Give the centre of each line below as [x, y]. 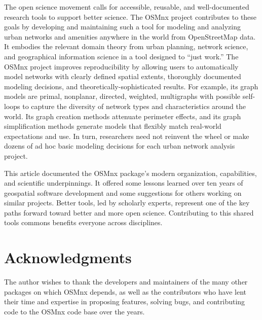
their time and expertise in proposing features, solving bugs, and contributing [125, 301]
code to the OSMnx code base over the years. [74, 311]
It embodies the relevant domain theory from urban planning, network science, [126, 46]
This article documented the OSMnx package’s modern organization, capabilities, [130, 173]
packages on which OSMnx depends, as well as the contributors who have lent [125, 291]
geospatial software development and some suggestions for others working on [123, 192]
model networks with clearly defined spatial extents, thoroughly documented [123, 76]
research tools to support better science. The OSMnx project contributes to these [130, 16]
